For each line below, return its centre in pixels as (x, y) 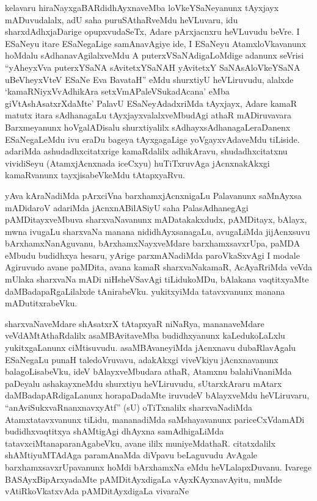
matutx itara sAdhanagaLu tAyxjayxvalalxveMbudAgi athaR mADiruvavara (148, 115)
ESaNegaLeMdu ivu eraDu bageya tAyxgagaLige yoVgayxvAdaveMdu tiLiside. (152, 139)
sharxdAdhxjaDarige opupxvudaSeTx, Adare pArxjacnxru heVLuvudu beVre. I (152, 31)
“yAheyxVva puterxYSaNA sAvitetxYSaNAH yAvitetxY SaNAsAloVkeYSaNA (153, 67)
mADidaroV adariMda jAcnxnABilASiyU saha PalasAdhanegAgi (127, 207)
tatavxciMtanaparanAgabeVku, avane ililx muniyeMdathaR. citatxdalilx (140, 443)
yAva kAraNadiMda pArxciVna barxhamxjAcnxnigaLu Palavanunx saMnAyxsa (153, 195)
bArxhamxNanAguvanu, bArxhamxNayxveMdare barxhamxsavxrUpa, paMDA (153, 243)
